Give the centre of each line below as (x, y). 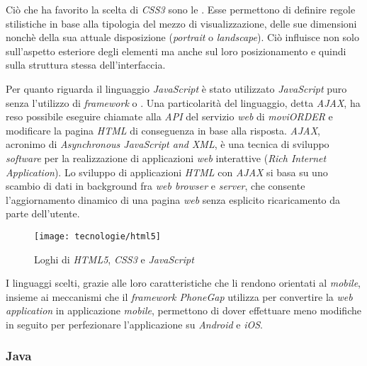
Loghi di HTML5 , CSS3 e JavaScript (114, 259)
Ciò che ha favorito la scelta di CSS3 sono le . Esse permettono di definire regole (181, 9)
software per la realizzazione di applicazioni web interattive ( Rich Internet (166, 158)
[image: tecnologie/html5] (97, 236)
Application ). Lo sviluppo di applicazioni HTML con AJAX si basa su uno (167, 172)
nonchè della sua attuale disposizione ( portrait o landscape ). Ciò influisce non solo (182, 37)
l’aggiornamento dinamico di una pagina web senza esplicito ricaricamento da (173, 199)
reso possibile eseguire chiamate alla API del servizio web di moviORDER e (169, 116)
